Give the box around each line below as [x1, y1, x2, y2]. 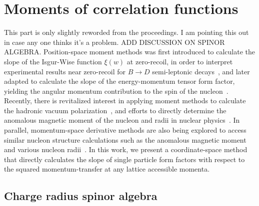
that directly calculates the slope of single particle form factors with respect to [4, 154, 245, 164]
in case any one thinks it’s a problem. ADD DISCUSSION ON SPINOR [4, 36, 225, 47]
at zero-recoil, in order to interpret [126, 56, 233, 66]
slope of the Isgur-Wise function [4, 56, 102, 66]
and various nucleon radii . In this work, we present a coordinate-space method [4, 144, 247, 155]
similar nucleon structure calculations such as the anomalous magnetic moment [4, 134, 246, 145]
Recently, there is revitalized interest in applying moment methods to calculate [4, 95, 246, 106]
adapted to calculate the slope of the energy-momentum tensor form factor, [4, 76, 235, 86]
